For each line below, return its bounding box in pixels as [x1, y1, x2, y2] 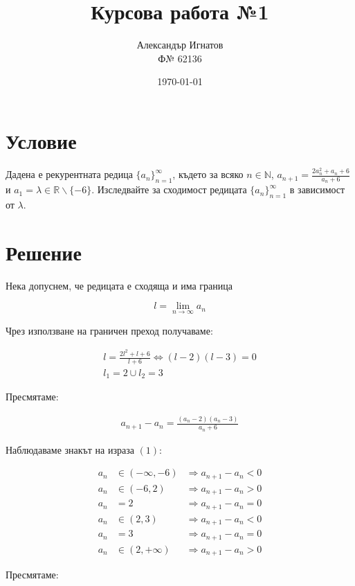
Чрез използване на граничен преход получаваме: [6, 323, 213, 337]
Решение [6, 238, 82, 266]
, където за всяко [172, 167, 244, 181]
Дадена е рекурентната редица [6, 167, 133, 181]
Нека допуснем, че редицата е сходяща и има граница [6, 278, 233, 292]
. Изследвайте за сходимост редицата [91, 182, 247, 197]
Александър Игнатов [136, 37, 224, 52]
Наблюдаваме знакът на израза [6, 442, 134, 456]
